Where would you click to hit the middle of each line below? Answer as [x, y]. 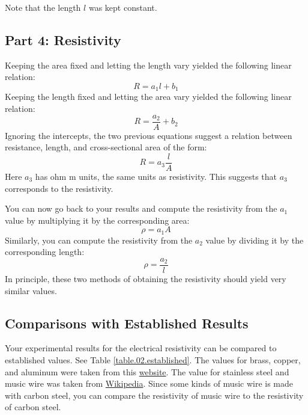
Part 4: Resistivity [63, 39]
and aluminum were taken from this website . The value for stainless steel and [147, 371]
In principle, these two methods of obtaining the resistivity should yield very [146, 279]
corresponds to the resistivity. [59, 188]
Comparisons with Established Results [127, 323]
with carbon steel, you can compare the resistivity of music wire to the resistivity [154, 395]
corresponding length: [45, 252]
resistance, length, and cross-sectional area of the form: [106, 147]
